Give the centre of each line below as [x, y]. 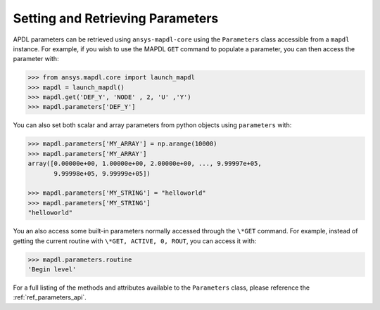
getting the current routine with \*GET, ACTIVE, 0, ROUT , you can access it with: [135, 241]
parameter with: [36, 59]
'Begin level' [52, 269]
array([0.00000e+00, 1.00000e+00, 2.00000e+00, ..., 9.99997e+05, [145, 164]
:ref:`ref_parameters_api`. [50, 297]
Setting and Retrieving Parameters [116, 18]
